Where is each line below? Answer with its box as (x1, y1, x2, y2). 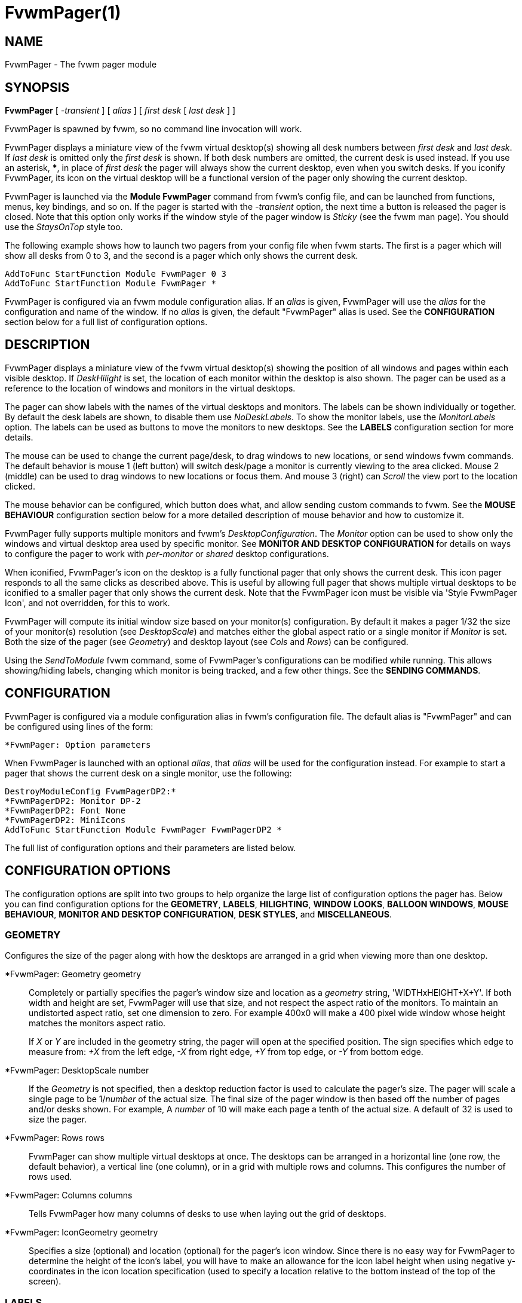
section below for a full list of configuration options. (5, 317, 208, 328)
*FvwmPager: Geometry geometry (5, 969, 142, 980)
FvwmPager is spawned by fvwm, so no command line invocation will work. (5, 124, 302, 134)
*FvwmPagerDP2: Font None (5, 805, 126, 815)
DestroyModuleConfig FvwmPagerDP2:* (5, 786, 176, 796)
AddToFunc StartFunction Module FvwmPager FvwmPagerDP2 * (5, 824, 282, 834)
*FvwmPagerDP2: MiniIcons (5, 815, 126, 825)
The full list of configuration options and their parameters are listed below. (5, 842, 296, 853)
